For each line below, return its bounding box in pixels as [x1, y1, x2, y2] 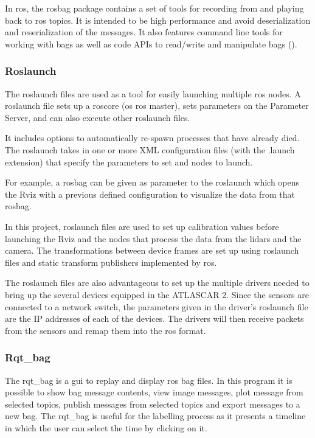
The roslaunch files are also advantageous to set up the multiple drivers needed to [5, 276, 310, 289]
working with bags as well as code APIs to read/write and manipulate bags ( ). [5, 37, 297, 50]
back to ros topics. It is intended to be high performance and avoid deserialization [5, 13, 311, 26]
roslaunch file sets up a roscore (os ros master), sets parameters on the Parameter [5, 99, 309, 112]
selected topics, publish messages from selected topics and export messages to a [5, 397, 300, 410]
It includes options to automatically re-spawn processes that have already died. [5, 131, 300, 144]
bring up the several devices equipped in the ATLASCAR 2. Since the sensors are [5, 288, 309, 301]
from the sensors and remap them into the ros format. [5, 324, 206, 336]
